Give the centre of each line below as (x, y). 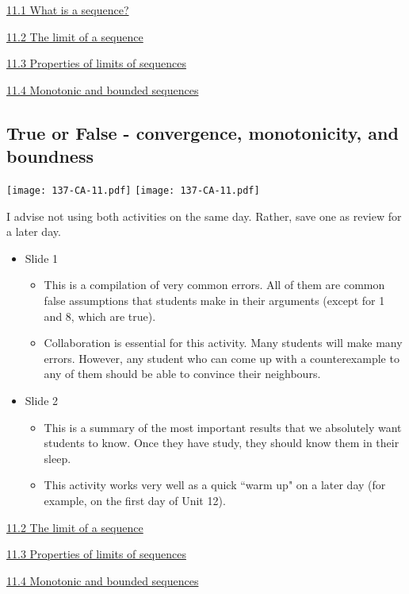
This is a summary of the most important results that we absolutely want (223, 427)
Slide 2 (42, 400)
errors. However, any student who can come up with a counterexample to (222, 358)
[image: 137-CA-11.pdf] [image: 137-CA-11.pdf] (133, 190)
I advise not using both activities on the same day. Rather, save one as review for (204, 216)
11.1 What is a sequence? (68, 10)
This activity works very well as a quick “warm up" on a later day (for (215, 485)
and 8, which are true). (100, 316)
